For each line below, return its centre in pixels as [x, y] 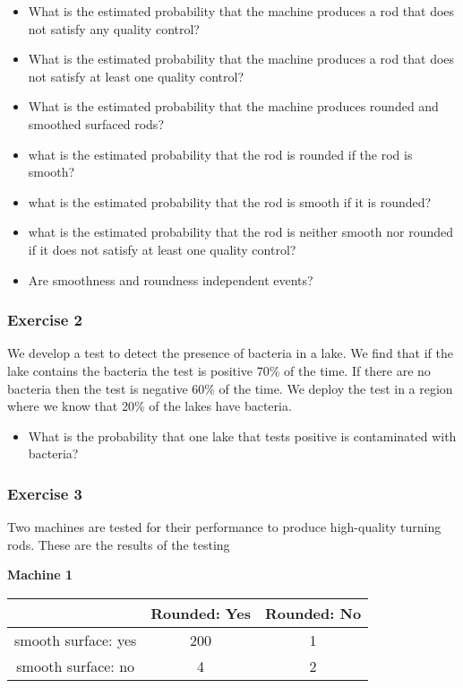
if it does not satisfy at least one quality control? [162, 249]
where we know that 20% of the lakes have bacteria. [150, 406]
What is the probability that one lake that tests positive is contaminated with [242, 435]
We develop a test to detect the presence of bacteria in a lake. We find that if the [230, 353]
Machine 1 [40, 575]
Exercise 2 [45, 320]
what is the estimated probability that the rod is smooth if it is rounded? [230, 201]
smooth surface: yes [76, 640]
